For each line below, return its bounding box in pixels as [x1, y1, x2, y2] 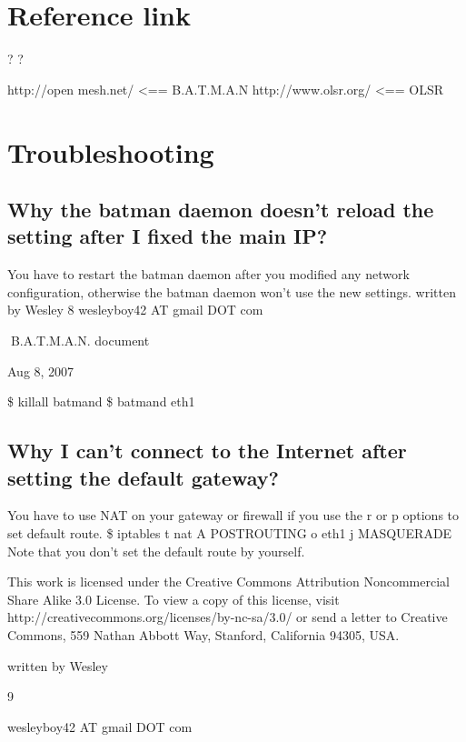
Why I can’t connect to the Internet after [7, 436, 407, 465]
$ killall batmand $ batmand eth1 [7, 392, 195, 411]
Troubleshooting [7, 133, 214, 170]
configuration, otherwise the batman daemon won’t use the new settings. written [7, 282, 456, 301]
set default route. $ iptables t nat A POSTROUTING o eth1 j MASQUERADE [7, 524, 452, 543]
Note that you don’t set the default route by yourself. [7, 541, 305, 560]
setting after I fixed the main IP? [7, 222, 328, 250]
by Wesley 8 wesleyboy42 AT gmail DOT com [7, 300, 263, 319]
